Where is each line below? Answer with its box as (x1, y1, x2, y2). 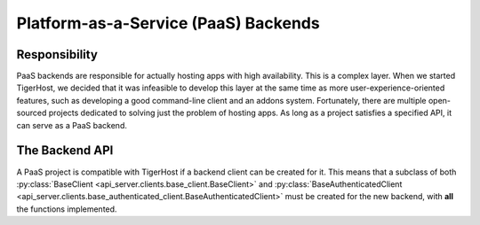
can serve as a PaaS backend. (16, 120, 128, 130)
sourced (16, 107, 47, 119)
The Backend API (16, 143, 114, 159)
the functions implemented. (16, 204, 117, 214)
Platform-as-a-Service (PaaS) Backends (16, 13, 320, 33)
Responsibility (16, 47, 98, 62)
